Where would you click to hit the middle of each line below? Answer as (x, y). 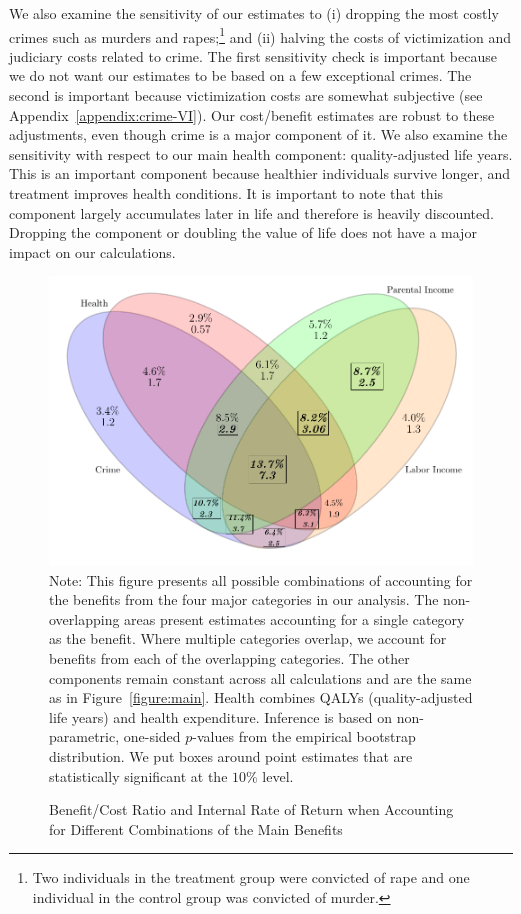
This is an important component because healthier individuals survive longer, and (260, 173)
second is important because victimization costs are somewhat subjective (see (246, 95)
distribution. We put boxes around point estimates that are (231, 756)
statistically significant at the (138, 775)
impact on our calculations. (92, 251)
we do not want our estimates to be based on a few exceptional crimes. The (240, 75)
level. (278, 775)
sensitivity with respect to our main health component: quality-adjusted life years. (261, 153)
